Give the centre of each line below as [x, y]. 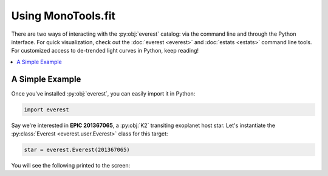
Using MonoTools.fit [63, 16]
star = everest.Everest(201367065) [77, 149]
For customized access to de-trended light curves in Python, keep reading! [105, 51]
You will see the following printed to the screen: [71, 165]
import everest [46, 109]
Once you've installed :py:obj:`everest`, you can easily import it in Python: [103, 93]
